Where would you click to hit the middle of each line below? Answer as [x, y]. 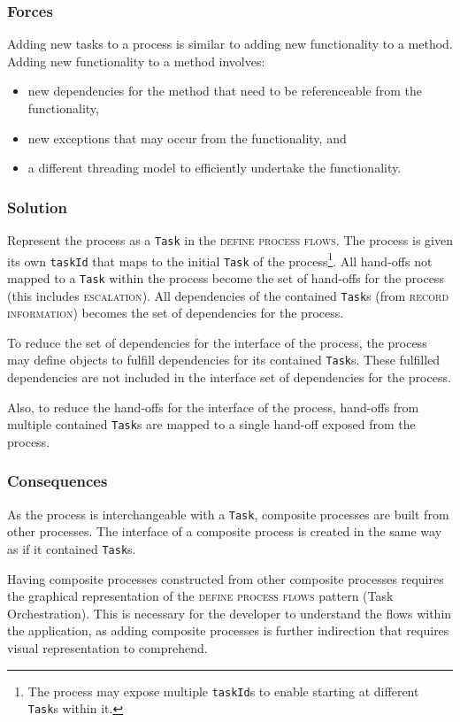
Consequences [57, 481]
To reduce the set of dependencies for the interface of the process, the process [217, 342]
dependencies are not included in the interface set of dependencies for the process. [229, 377]
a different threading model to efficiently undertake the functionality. [215, 168]
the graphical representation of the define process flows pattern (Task [200, 596]
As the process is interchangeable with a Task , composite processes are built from [228, 514]
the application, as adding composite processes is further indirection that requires [228, 630]
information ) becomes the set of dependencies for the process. [176, 313]
